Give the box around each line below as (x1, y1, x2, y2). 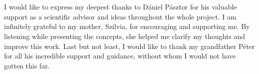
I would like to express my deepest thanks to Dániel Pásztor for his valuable (4, 1, 237, 12)
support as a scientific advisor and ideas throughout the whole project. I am (4, 11, 237, 21)
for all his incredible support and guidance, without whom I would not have (4, 50, 236, 61)
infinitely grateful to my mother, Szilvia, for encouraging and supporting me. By (4, 21, 250, 31)
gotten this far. (4, 60, 50, 70)
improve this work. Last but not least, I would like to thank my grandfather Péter (4, 40, 255, 51)
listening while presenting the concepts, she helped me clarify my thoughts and (4, 30, 246, 41)
